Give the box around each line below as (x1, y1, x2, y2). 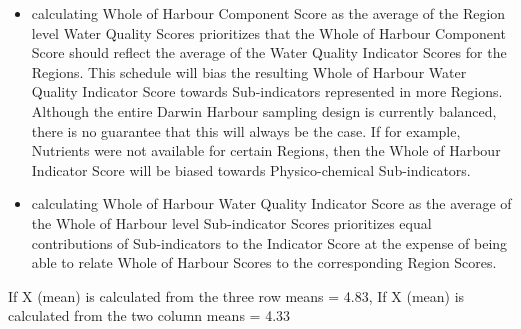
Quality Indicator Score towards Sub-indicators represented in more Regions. (31, 81, 503, 102)
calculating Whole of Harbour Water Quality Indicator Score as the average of (31, 193, 512, 214)
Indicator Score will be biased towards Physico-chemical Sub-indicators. (31, 159, 471, 180)
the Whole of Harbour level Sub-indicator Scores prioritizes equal (31, 212, 432, 233)
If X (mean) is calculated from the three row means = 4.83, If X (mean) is (8, 285, 465, 306)
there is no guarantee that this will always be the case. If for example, (31, 120, 461, 141)
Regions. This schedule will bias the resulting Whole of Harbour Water (31, 61, 467, 82)
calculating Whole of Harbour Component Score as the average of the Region (31, 3, 506, 23)
